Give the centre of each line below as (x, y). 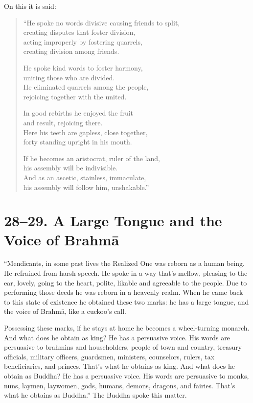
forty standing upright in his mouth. (78, 142)
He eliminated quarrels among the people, (86, 87)
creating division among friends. (71, 51)
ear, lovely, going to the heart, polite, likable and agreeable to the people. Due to (126, 282)
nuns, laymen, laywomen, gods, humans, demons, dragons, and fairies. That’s (120, 385)
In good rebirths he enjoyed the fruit (78, 113)
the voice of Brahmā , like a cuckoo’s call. (65, 311)
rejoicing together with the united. (75, 96)
